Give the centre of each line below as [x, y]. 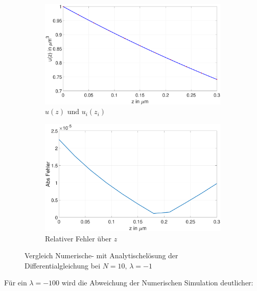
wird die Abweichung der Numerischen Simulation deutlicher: [157, 283]
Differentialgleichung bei [63, 265]
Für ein [16, 283]
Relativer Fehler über [78, 238]
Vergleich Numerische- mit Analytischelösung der [101, 255]
